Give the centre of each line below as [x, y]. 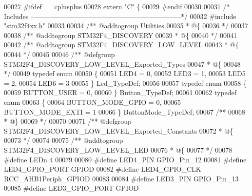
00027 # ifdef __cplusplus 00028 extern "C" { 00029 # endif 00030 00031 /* [117, 6]
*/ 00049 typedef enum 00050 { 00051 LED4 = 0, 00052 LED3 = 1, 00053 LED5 [125, 73]
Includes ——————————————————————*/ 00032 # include [120, 16]
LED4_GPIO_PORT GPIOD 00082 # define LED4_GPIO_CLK [103, 169]
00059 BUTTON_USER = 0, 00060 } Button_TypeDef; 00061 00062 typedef [120, 92]
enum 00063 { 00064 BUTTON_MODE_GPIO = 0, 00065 [92, 102]
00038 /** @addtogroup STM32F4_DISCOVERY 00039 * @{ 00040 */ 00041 [121, 35]
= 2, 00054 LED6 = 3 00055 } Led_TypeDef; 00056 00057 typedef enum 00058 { [125, 83]
